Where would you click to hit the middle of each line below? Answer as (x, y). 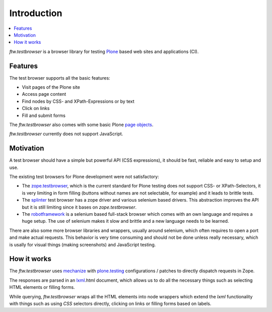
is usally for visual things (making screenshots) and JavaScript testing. (83, 244)
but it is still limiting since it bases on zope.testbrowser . (79, 207)
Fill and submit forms (44, 115)
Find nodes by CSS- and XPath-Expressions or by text (78, 101)
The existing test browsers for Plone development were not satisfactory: (84, 177)
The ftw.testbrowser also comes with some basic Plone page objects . (81, 124)
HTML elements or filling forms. (42, 287)
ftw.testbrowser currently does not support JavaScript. (66, 134)
